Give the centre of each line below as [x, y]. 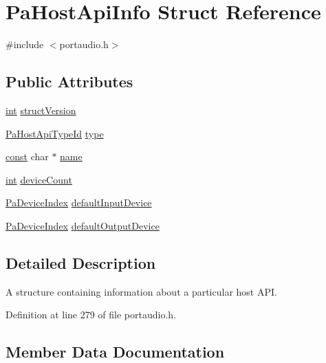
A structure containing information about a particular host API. [141, 291]
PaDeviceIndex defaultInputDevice [79, 202]
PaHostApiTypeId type [55, 133]
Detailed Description [81, 262]
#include [25, 44]
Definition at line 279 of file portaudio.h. [91, 315]
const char [27, 156]
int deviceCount [39, 179]
